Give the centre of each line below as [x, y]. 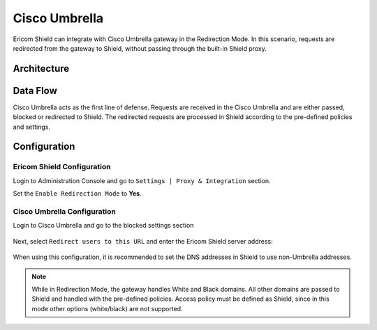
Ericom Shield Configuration [62, 167]
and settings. [32, 127]
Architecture [41, 69]
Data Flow [35, 91]
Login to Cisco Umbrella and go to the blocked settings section [103, 226]
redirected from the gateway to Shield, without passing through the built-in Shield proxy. [140, 48]
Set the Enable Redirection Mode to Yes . [77, 194]
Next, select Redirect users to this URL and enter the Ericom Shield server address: [143, 241]
